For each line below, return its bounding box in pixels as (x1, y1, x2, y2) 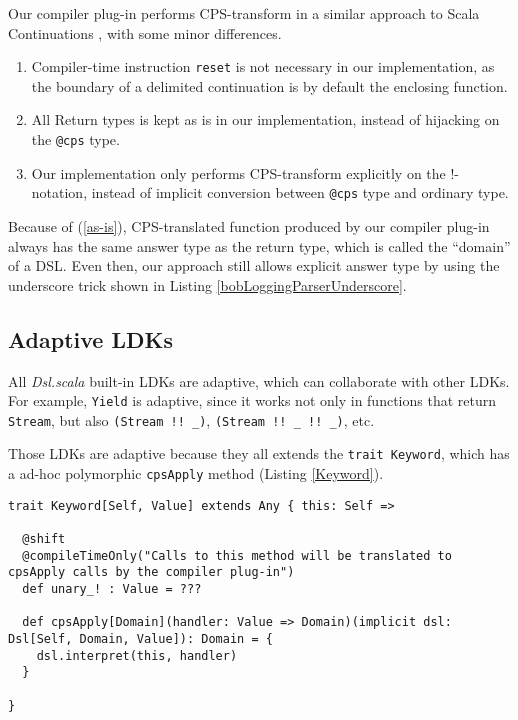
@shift (22, 532, 66, 547)
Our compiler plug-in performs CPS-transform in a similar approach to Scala (8, 3, 480, 23)
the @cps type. (31, 129, 120, 150)
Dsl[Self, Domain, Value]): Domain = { (8, 631, 273, 646)
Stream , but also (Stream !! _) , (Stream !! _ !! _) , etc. (8, 409, 375, 430)
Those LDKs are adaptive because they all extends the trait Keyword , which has (8, 443, 510, 464)
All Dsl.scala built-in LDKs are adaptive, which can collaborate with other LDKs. (8, 370, 510, 391)
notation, (31, 182, 88, 203)
